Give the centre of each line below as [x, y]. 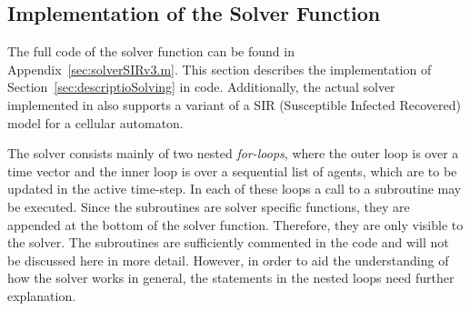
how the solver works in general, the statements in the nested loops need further [231, 278]
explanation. [42, 295]
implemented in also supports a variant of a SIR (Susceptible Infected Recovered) [234, 104]
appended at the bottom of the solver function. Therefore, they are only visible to [235, 224]
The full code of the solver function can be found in [151, 51]
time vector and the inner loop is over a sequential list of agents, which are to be [232, 171]
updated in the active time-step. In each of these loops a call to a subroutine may [235, 189]
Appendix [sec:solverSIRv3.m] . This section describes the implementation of [220, 69]
